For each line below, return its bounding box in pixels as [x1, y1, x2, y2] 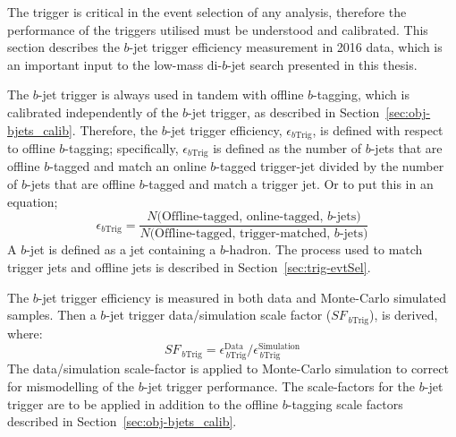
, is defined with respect [312, 120, 443, 139]
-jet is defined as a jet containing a [26, 240, 216, 259]
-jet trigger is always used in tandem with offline [38, 85, 304, 104]
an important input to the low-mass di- [7, 55, 223, 73]
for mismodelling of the [7, 376, 135, 395]
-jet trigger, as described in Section [188, 102, 380, 121]
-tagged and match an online [49, 157, 207, 176]
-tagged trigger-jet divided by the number [215, 157, 444, 176]
